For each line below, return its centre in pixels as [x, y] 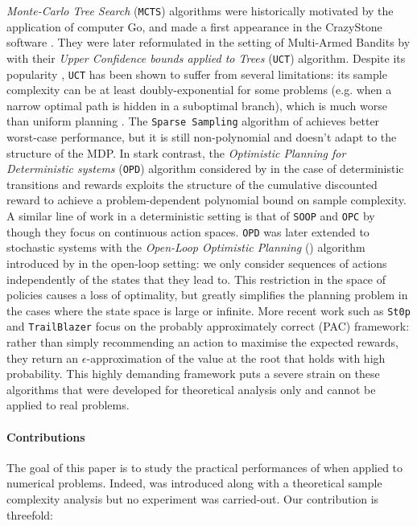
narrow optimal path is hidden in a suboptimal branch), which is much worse [197, 105]
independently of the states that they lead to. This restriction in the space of [196, 279]
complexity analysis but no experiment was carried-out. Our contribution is [193, 498]
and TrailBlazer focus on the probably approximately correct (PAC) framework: [208, 326]
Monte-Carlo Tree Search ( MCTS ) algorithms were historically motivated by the [200, 10]
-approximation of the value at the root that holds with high [236, 358]
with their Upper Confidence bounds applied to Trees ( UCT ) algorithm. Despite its [206, 58]
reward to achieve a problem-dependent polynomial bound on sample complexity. [206, 200]
